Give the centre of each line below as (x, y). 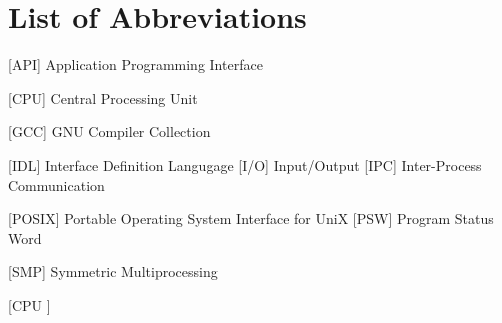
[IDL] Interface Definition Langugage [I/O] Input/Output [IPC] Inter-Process (245, 164)
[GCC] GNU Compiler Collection (109, 131)
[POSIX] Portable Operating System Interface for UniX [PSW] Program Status (251, 218)
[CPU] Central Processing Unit (103, 97)
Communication (56, 184)
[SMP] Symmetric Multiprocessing (113, 271)
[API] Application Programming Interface (135, 64)
